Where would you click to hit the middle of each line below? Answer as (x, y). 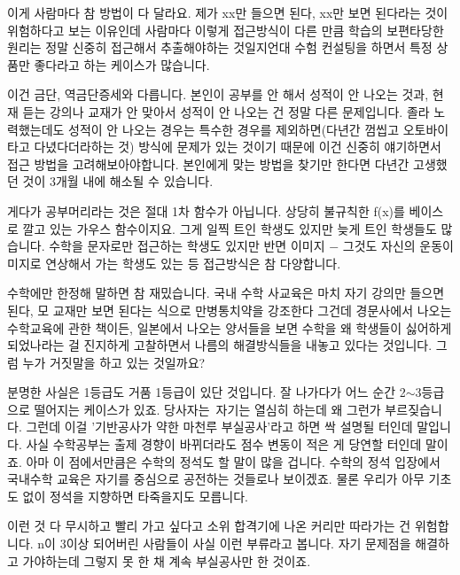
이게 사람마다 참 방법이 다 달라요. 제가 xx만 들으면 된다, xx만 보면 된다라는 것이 (228, 12)
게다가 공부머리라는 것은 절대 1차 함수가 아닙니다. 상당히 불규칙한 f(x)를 (206, 210)
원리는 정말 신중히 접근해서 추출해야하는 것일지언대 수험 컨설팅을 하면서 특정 (220, 47)
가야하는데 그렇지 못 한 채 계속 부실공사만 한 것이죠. (167, 560)
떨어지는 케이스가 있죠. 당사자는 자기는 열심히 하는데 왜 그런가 (207, 409)
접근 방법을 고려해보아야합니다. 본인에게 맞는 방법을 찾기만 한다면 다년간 (208, 163)
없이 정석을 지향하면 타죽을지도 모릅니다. (135, 496)
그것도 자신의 (379, 246)
